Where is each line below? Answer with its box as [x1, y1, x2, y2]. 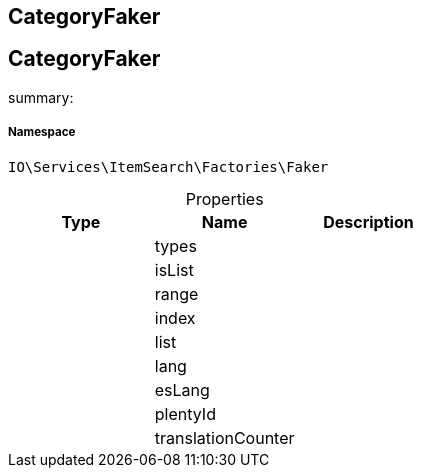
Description [323, 211, 414, 232]
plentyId [154, 403, 216, 424]
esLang [154, 379, 210, 400]
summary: [8, 88, 74, 106]
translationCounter [154, 427, 295, 448]
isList [154, 259, 194, 280]
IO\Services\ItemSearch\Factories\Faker [8, 158, 329, 175]
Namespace [8, 125, 76, 140]
